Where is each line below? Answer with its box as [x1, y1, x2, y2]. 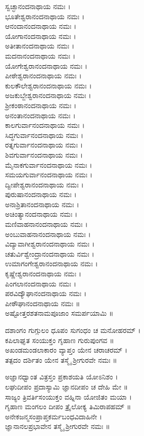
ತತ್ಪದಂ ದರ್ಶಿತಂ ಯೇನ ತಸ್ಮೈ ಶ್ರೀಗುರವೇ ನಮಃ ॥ [5, 354, 117, 365]
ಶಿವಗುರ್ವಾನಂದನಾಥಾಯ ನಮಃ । [5, 149, 83, 160]
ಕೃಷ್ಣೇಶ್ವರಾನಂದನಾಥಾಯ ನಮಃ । [5, 268, 81, 279]
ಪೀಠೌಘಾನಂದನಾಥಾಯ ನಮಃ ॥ [5, 298, 80, 308]
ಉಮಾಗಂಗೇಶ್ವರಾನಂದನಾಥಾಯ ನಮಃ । [5, 258, 98, 269]
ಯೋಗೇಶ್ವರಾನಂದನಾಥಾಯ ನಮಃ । [5, 60, 87, 71]
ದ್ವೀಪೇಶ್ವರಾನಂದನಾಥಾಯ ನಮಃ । [5, 179, 84, 189]
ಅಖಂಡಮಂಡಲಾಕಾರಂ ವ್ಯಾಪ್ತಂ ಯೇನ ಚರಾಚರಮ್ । [5, 345, 128, 355]
